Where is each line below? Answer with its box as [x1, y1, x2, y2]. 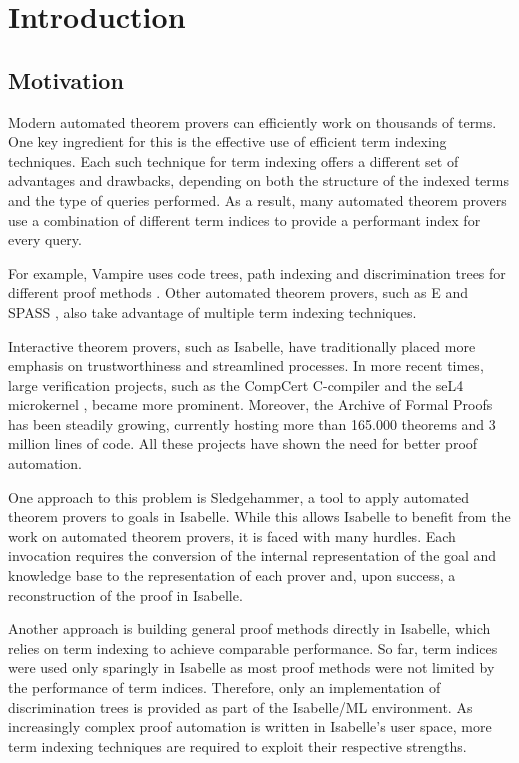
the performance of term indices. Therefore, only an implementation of [8, 677, 441, 698]
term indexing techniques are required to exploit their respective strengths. [8, 735, 467, 756]
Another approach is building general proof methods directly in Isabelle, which [8, 618, 491, 639]
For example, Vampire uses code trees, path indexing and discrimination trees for [8, 262, 506, 283]
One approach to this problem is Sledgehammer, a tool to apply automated [8, 486, 470, 507]
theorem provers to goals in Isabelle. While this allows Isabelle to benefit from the [8, 506, 511, 527]
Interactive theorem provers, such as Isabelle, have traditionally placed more [8, 335, 476, 356]
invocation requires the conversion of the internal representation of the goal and [8, 545, 497, 566]
